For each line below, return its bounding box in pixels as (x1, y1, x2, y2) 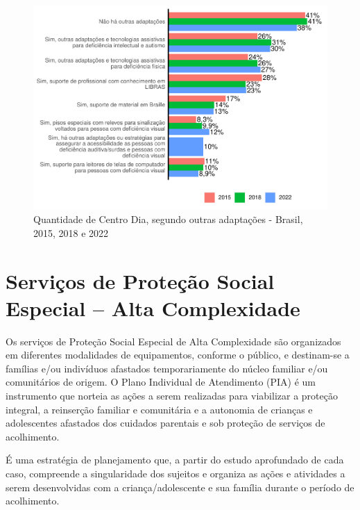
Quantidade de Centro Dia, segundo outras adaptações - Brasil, (33, 212, 303, 227)
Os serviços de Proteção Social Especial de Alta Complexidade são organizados (6, 334, 341, 348)
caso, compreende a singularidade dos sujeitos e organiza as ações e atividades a (6, 466, 345, 480)
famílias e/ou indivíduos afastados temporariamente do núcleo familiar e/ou (6, 361, 328, 375)
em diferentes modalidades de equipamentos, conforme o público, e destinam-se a (6, 347, 350, 362)
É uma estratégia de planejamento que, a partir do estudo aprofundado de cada (6, 452, 344, 467)
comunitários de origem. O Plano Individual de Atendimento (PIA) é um (6, 375, 316, 389)
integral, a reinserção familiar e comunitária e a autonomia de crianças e (6, 402, 313, 416)
